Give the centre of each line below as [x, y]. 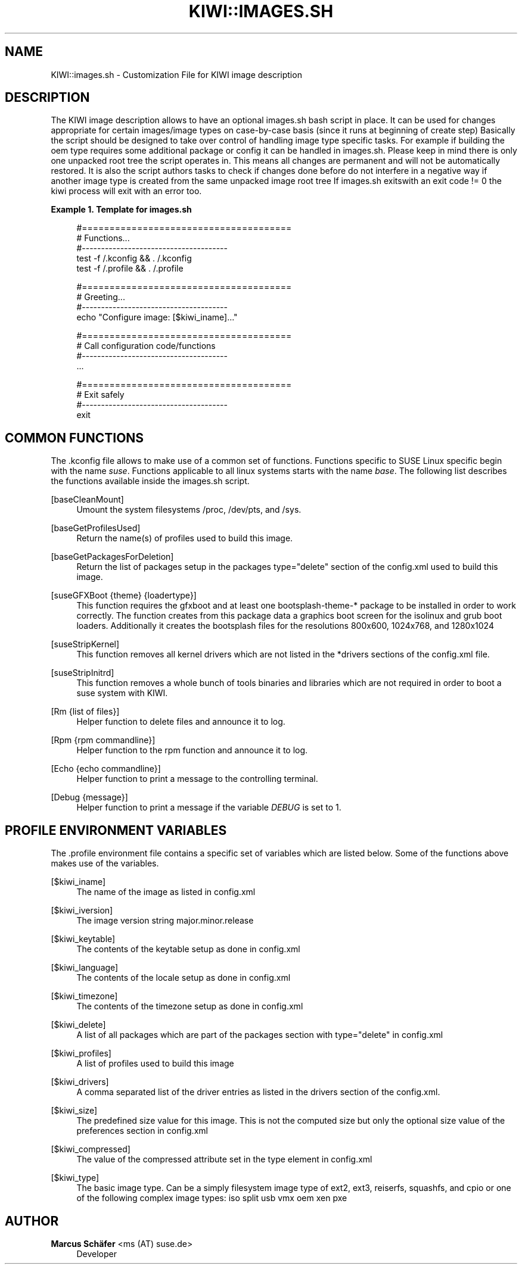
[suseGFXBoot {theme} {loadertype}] [124, 595]
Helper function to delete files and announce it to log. [181, 722]
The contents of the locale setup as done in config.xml [184, 978]
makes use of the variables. [105, 863]
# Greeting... [101, 297]
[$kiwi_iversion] [82, 911]
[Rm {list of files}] [85, 712]
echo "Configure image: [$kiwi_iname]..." [157, 317]
